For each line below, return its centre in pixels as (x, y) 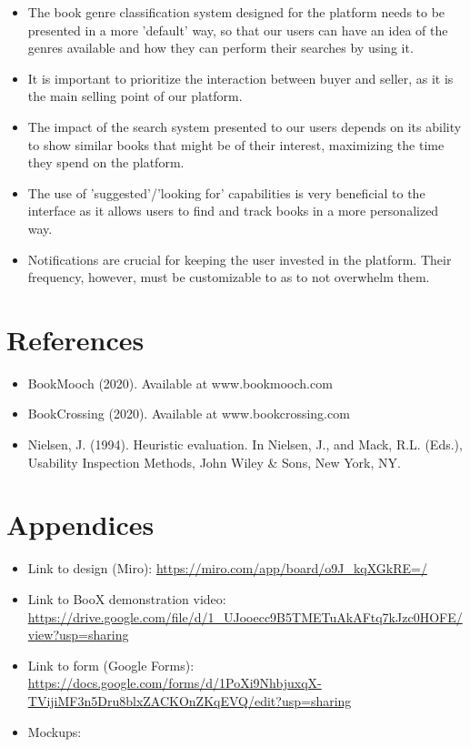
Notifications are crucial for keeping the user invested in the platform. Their (240, 259)
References (75, 339)
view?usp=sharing (78, 635)
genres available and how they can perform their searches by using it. (220, 48)
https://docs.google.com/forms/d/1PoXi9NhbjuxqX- (175, 683)
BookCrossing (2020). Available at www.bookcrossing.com (189, 414)
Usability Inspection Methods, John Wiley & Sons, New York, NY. (214, 462)
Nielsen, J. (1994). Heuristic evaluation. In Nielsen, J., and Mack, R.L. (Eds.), (245, 444)
